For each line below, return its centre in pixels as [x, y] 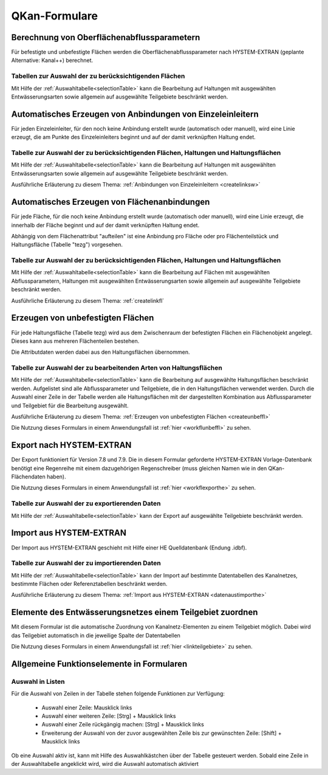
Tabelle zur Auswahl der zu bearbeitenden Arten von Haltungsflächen [117, 368]
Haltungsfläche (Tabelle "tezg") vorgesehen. [67, 245]
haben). [56, 477]
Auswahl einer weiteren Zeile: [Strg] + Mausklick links [109, 716]
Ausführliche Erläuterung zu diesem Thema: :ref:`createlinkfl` [88, 300]
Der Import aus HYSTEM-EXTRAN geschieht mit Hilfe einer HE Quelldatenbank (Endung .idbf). [129, 548]
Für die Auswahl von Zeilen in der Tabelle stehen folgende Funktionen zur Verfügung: [118, 694]
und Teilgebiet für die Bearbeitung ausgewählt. [70, 405]
